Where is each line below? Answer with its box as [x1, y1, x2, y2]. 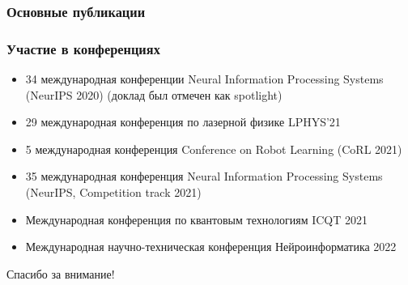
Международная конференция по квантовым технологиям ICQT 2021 [25, 211, 368, 228]
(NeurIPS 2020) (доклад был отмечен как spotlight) [25, 86, 283, 103]
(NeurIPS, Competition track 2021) [25, 184, 202, 201]
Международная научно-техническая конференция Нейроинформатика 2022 [25, 238, 397, 255]
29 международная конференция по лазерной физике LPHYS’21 [25, 113, 341, 130]
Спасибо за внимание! [6, 265, 115, 282]
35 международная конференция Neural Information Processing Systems [25, 168, 383, 185]
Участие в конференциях [6, 38, 160, 58]
